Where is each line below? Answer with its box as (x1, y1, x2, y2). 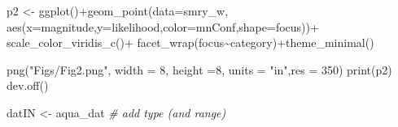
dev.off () (7, 77, 49, 94)
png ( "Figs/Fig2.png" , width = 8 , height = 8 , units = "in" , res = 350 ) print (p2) (7, 61, 392, 78)
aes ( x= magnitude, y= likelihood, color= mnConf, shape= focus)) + (7, 18, 319, 35)
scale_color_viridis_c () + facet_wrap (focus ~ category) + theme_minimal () (7, 34, 374, 51)
